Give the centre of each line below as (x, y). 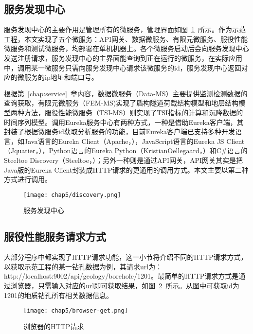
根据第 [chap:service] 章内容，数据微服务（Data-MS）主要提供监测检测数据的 (126, 93)
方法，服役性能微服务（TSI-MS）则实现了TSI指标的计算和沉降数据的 (134, 112)
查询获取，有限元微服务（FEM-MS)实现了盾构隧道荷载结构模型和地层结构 (121, 103)
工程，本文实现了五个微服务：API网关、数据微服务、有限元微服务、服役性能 (126, 39)
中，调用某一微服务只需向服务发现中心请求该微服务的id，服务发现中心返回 (123, 67)
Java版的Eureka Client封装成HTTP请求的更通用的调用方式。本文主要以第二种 (126, 169)
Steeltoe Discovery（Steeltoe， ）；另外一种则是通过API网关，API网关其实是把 (124, 160)
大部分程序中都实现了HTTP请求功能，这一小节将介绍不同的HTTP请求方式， (126, 257)
